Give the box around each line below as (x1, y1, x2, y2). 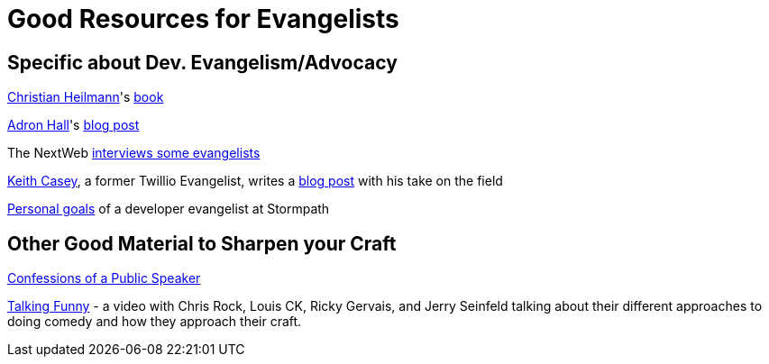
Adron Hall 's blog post (7, 117, 140, 133)
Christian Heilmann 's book (7, 89, 164, 105)
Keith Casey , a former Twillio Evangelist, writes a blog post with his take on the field (7, 173, 503, 189)
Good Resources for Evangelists (7, 4, 399, 34)
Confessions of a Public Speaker (7, 270, 201, 287)
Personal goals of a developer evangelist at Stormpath (7, 201, 330, 217)
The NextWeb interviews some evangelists (7, 145, 261, 161)
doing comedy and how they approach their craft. (7, 314, 302, 330)
